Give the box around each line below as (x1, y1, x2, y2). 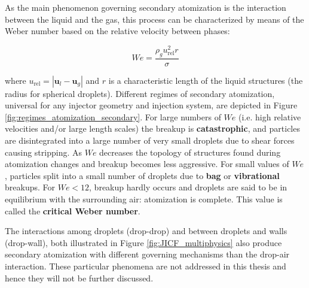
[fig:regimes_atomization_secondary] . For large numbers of (5, 110, 221, 123)
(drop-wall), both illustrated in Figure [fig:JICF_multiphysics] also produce (5, 236, 282, 248)
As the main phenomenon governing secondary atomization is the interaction (5, 1, 286, 13)
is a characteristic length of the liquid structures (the (108, 74, 303, 86)
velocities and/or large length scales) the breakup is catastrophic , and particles (5, 122, 300, 135)
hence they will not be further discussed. (5, 271, 154, 284)
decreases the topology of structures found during (99, 145, 281, 158)
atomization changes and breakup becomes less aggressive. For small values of (5, 157, 289, 170)
